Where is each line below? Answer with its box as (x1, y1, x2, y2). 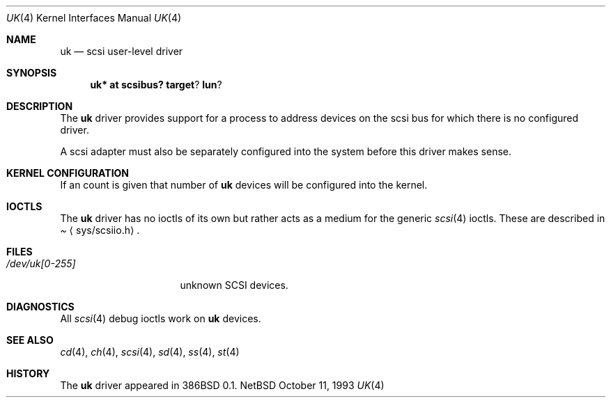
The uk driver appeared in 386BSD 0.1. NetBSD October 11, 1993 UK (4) (60, 379, 385, 391)
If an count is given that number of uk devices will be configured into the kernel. (60, 179, 428, 191)
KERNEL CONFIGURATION (6, 167, 130, 179)
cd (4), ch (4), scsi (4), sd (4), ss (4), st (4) (60, 346, 240, 358)
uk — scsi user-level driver (60, 45, 183, 57)
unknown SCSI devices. (180, 279, 288, 291)
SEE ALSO (6, 334, 54, 346)
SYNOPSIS (6, 67, 57, 79)
